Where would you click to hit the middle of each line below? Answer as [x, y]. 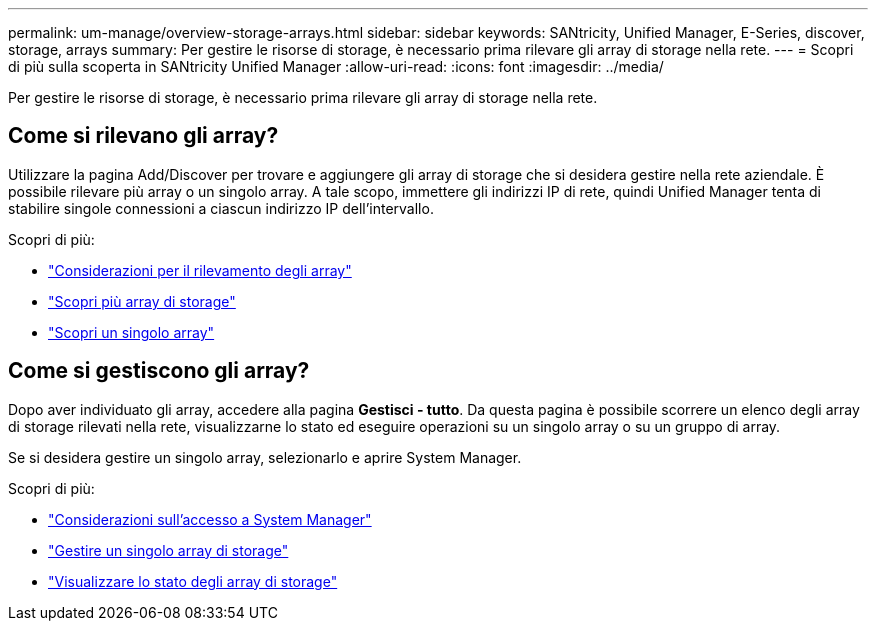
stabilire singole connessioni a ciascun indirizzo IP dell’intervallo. [221, 208]
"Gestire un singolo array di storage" [168, 550]
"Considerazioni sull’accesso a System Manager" [210, 519]
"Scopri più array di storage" [142, 301]
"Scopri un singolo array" [131, 332]
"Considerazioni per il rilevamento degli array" [200, 270]
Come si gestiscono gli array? [159, 371]
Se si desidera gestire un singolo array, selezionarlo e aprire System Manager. [265, 457]
